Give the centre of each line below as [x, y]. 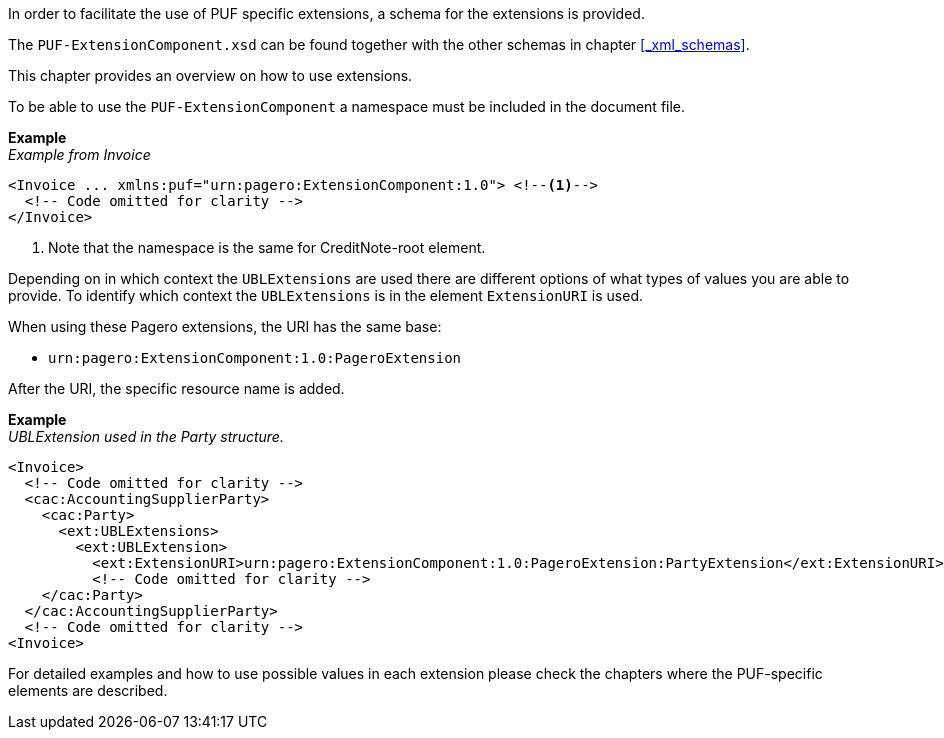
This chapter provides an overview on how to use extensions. [210, 75]
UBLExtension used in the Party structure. [146, 436]
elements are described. [88, 690]
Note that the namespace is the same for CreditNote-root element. [267, 247]
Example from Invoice [79, 154]
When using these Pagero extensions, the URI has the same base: [225, 326]
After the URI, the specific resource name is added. [176, 388]
